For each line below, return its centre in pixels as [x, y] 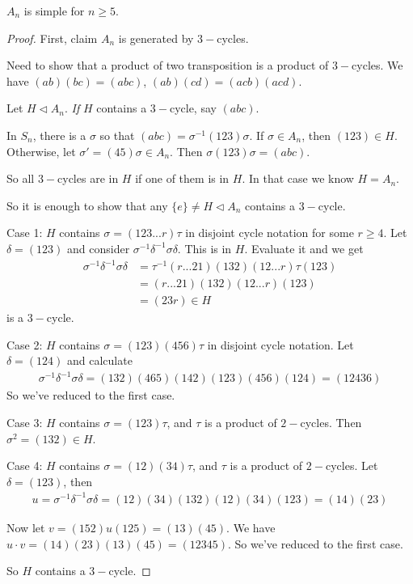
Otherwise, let [41, 151]
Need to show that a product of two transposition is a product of [168, 65]
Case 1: [25, 233]
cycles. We [377, 65]
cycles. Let [352, 466]
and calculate [100, 360]
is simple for [54, 11]
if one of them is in [182, 178]
